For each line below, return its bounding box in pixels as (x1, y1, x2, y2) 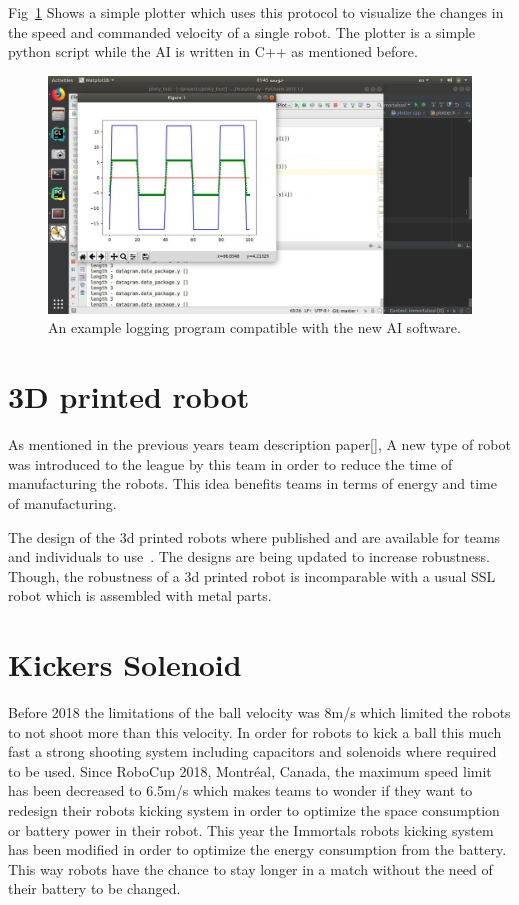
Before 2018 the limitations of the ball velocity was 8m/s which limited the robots (8, 702, 511, 723)
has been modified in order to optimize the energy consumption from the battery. (8, 839, 507, 860)
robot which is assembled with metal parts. (8, 585, 272, 606)
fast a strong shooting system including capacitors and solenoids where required (8, 741, 497, 762)
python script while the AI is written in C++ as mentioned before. (8, 41, 418, 62)
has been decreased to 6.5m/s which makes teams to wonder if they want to (8, 780, 473, 801)
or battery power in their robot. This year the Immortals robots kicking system (8, 819, 494, 840)
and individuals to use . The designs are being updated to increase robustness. (8, 546, 490, 567)
